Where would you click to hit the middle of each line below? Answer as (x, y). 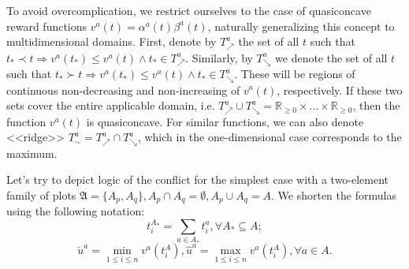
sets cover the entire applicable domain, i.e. (111, 105)
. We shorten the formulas (334, 194)
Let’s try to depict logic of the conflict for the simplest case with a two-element (198, 179)
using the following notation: (76, 211)
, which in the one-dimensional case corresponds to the (270, 137)
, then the (376, 105)
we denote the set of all (331, 57)
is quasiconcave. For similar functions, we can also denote (225, 121)
